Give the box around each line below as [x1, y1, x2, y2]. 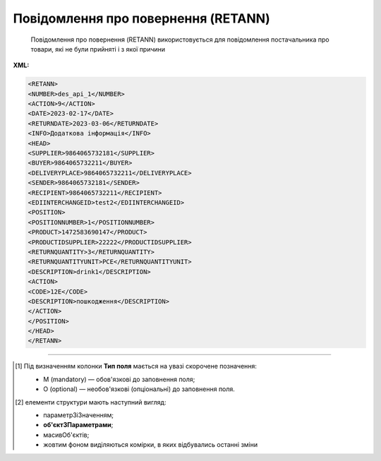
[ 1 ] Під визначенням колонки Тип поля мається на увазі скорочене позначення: [15, 362, 258, 371]
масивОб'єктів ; [43, 431, 90, 439]
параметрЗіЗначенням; [43, 411, 114, 419]
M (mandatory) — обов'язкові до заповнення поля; [43, 375, 195, 383]
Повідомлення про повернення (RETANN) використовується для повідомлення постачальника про [30, 35, 329, 44]
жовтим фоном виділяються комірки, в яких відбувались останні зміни [43, 441, 258, 449]
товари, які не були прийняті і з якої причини [30, 44, 166, 53]
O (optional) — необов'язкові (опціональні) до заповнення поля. [43, 385, 236, 393]
